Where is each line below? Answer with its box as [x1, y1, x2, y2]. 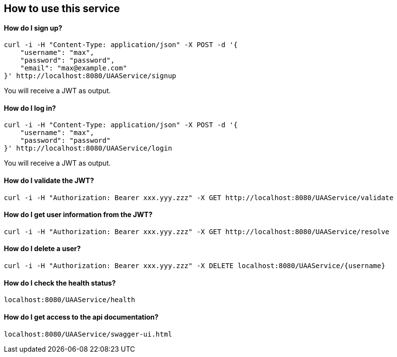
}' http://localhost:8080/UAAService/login [4, 144, 172, 153]
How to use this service [4, 2, 120, 15]
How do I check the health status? [4, 278, 116, 287]
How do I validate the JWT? [4, 176, 94, 185]
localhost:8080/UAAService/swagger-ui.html [4, 330, 172, 338]
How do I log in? [4, 103, 56, 112]
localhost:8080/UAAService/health [4, 296, 135, 304]
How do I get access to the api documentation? [4, 312, 159, 321]
